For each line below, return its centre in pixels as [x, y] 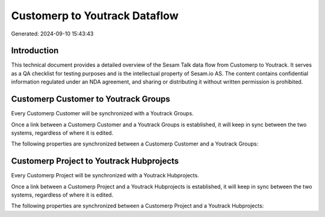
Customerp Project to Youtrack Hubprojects [95, 161]
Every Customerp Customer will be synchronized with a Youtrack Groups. [102, 114]
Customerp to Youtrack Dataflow [95, 16]
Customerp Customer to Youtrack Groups [91, 99]
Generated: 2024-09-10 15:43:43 [52, 34]
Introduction [35, 51]
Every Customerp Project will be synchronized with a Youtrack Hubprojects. [105, 176]
